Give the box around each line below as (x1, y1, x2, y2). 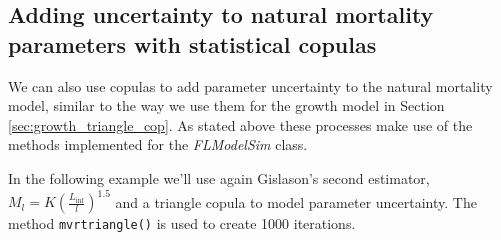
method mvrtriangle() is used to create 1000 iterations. (8, 213, 356, 234)
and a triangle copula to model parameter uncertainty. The (115, 191, 477, 212)
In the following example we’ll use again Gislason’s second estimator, (8, 167, 430, 188)
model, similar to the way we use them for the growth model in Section (8, 95, 445, 116)
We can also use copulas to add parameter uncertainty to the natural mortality (8, 75, 493, 96)
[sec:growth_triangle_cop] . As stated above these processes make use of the (8, 114, 473, 135)
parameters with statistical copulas (8, 28, 377, 59)
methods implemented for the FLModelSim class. (8, 134, 308, 155)
